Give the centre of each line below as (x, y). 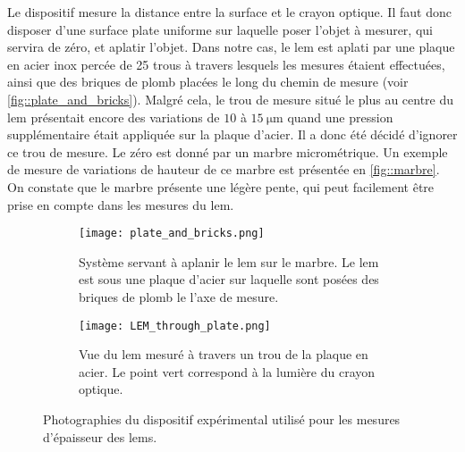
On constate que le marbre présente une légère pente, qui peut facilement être (221, 186)
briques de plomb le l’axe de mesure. (179, 296)
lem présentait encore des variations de (114, 117)
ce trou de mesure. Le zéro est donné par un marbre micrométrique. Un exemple (228, 151)
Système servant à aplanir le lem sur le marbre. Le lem (229, 261)
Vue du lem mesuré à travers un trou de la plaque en (224, 354)
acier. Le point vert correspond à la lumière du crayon (227, 371)
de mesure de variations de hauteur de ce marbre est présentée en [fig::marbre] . (224, 169)
